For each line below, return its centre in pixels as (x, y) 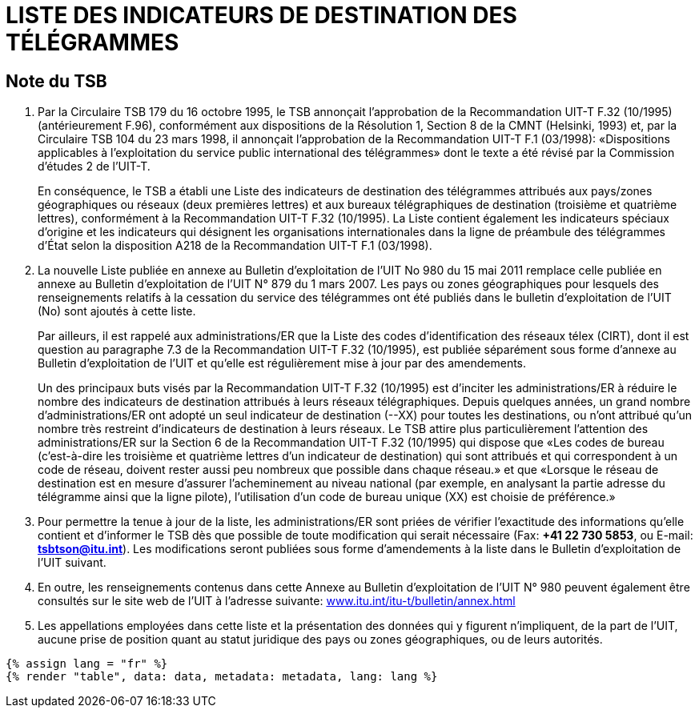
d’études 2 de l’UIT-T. (94, 166)
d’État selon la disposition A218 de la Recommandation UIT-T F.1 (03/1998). (235, 246)
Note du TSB (56, 81)
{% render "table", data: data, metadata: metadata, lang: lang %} (222, 677)
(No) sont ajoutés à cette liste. (117, 311)
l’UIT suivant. (72, 563)
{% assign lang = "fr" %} (87, 664)
